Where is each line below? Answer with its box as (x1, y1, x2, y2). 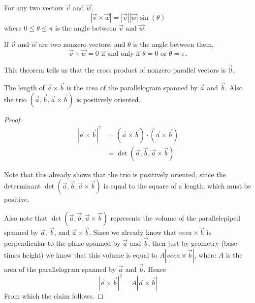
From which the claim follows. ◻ (4, 290, 104, 301)
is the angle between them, (133, 39, 214, 49)
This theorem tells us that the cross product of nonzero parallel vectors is (4, 65, 226, 75)
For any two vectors (4, 2, 64, 12)
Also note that (4, 212, 48, 223)
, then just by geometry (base (148, 238, 237, 248)
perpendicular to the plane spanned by (4, 238, 121, 248)
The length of (4, 82, 45, 93)
